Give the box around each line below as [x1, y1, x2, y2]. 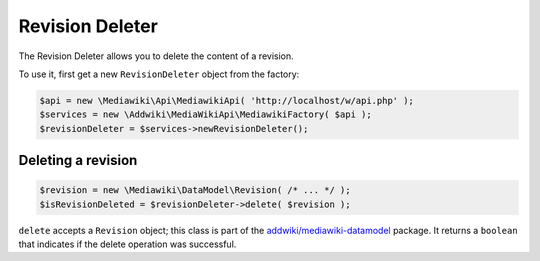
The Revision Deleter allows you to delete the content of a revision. [18, 50, 294, 62]
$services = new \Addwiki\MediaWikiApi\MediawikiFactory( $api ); [39, 109, 372, 120]
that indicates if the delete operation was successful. [18, 238, 237, 250]
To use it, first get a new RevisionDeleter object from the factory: [18, 68, 300, 80]
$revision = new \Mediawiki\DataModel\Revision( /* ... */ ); [39, 185, 351, 196]
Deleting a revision [18, 152, 138, 169]
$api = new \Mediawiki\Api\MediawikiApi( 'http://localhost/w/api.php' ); [39, 95, 415, 106]
